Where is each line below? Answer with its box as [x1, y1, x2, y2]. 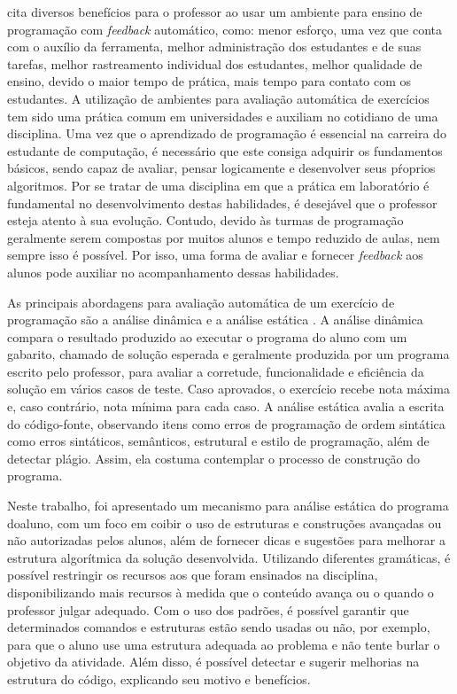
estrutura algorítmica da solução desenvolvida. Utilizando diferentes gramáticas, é [7, 548, 451, 566]
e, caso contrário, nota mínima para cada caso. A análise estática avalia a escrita [7, 397, 445, 416]
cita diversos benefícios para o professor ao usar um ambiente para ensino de [7, 3, 422, 20]
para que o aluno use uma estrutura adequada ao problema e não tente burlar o [7, 635, 440, 653]
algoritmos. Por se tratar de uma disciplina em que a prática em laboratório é [7, 175, 430, 194]
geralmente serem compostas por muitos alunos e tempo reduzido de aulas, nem [7, 228, 440, 246]
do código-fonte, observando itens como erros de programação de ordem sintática [7, 414, 445, 433]
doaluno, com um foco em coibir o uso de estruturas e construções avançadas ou [7, 513, 442, 532]
